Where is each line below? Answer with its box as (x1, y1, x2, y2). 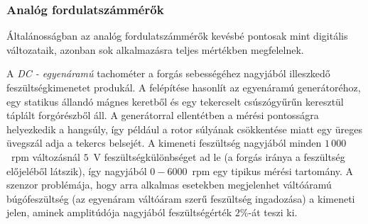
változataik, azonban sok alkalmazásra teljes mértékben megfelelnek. (6, 42, 304, 57)
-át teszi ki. (248, 205, 298, 220)
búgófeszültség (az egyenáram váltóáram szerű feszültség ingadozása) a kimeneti (6, 191, 355, 206)
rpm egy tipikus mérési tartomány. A (192, 163, 354, 178)
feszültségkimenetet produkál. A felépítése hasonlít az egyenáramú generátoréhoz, (6, 80, 361, 94)
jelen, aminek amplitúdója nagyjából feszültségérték (6, 205, 232, 220)
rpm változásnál (11, 149, 80, 164)
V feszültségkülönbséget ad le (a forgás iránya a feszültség (93, 149, 345, 164)
